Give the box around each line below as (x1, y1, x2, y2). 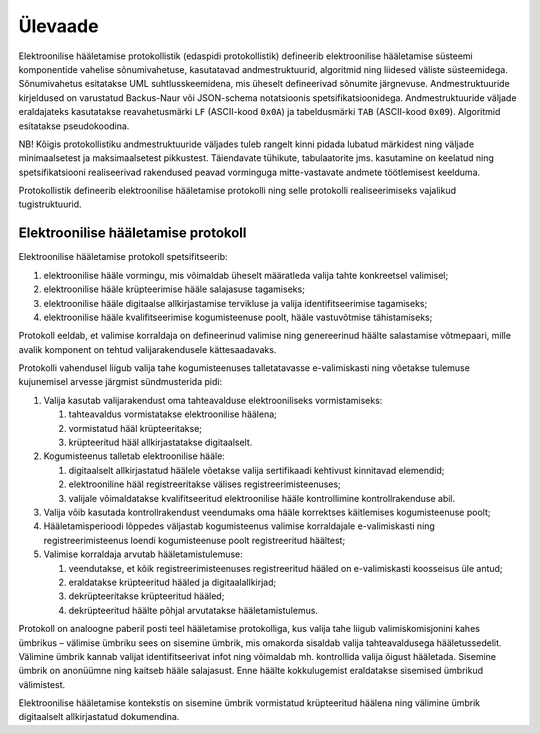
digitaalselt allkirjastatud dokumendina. (18, 711, 180, 723)
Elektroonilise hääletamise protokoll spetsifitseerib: (18, 251, 229, 263)
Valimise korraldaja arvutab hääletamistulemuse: (43, 548, 244, 560)
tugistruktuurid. (18, 198, 82, 210)
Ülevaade (18, 15, 99, 37)
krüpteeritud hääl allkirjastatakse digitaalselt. (68, 436, 253, 449)
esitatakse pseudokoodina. (18, 120, 130, 132)
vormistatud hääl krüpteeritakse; (68, 422, 203, 434)
